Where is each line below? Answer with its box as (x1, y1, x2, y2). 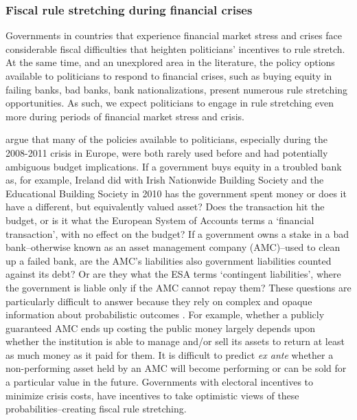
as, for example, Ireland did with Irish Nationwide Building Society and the (5, 173, 324, 187)
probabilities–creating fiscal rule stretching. (5, 401, 187, 416)
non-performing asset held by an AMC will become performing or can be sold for (5, 361, 347, 375)
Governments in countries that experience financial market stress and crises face (5, 28, 343, 43)
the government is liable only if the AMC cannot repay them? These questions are (5, 280, 352, 294)
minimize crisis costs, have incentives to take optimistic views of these (5, 388, 299, 402)
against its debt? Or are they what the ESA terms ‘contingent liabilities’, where (5, 267, 341, 281)
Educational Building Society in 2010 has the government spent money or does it (5, 186, 347, 200)
